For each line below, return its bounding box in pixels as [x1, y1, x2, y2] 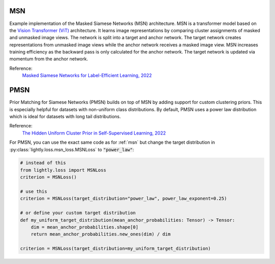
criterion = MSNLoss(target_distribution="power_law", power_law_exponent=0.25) [20, 196, 227, 201]
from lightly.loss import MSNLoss [20, 167, 106, 173]
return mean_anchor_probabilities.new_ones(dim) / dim [31, 231, 171, 237]
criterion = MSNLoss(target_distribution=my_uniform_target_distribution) [20, 246, 211, 252]
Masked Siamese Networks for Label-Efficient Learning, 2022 [22, 72, 152, 78]
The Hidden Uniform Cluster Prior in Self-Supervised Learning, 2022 [22, 130, 166, 136]
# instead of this [20, 160, 66, 166]
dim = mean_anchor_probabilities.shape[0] [31, 224, 139, 230]
